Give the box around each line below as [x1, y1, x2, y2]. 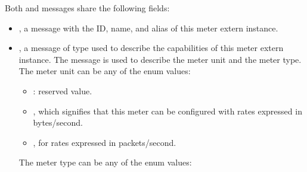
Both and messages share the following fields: [5, 2, 170, 14]
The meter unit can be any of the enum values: [18, 65, 191, 77]
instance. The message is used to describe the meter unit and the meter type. [18, 53, 302, 65]
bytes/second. [33, 116, 83, 129]
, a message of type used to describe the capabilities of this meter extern [18, 42, 284, 54]
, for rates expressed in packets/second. [33, 136, 176, 148]
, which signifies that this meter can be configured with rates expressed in [33, 104, 302, 117]
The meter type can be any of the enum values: [18, 156, 192, 168]
